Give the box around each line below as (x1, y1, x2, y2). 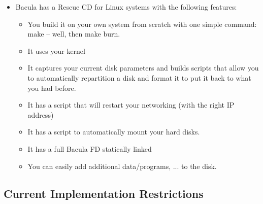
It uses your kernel (27, 45, 85, 56)
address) (27, 109, 54, 120)
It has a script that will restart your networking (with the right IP (27, 99, 235, 110)
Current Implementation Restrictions (4, 185, 204, 201)
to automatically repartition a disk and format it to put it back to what (27, 72, 251, 83)
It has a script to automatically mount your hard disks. (27, 126, 200, 137)
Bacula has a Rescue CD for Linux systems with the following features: (15, 2, 237, 12)
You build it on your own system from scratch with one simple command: (27, 18, 257, 29)
